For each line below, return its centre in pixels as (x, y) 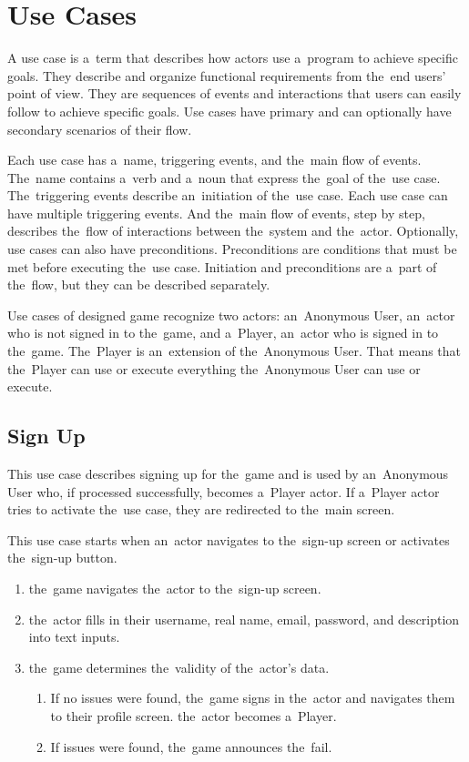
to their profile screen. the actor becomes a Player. (194, 715)
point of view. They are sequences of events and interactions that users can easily (234, 93)
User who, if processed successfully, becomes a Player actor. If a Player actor (224, 491)
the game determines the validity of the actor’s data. (179, 667)
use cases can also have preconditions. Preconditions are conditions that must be (232, 249)
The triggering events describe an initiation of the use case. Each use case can (228, 195)
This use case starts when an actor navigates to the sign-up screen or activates (229, 539)
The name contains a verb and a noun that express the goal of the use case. (224, 177)
